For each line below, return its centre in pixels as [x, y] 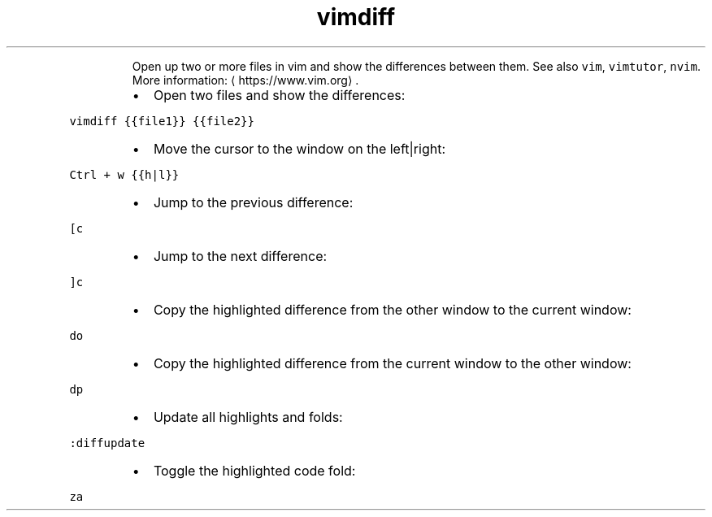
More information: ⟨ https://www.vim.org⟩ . [245, 80]
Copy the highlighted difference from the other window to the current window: [392, 309]
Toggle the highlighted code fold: [254, 470]
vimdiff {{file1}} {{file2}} [162, 121]
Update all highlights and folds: [248, 417]
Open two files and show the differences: [279, 95]
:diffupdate [107, 443]
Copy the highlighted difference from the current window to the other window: [392, 363]
